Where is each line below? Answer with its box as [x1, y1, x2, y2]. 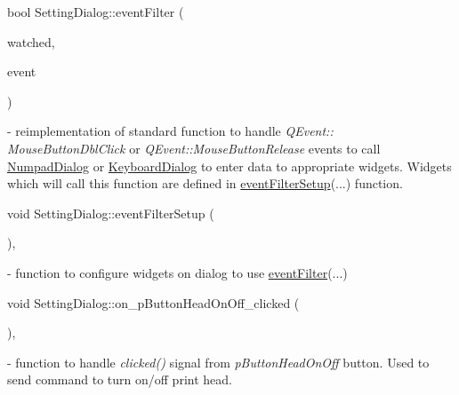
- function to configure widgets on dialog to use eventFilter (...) [7, 263, 348, 281]
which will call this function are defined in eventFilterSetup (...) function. [7, 174, 403, 193]
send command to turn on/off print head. [7, 370, 232, 389]
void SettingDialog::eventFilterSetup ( [7, 203, 214, 222]
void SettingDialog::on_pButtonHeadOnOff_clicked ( [7, 293, 300, 312]
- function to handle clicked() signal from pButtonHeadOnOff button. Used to [7, 352, 430, 371]
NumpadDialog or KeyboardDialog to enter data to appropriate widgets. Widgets [7, 156, 452, 175]
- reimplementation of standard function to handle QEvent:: [7, 122, 334, 140]
